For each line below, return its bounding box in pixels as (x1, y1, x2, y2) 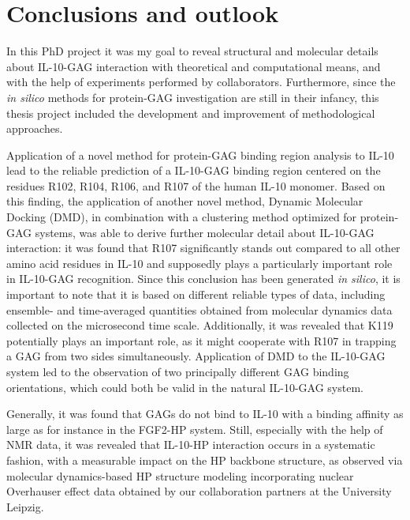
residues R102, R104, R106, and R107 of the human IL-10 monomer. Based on (6, 177, 386, 194)
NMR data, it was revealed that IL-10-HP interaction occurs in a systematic (6, 436, 375, 453)
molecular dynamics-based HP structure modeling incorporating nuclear (6, 467, 354, 484)
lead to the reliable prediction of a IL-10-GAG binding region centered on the (6, 162, 381, 179)
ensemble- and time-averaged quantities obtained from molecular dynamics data (6, 301, 393, 318)
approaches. (6, 120, 63, 137)
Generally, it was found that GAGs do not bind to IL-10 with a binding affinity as (6, 405, 404, 422)
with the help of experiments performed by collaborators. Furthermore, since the (6, 73, 396, 90)
